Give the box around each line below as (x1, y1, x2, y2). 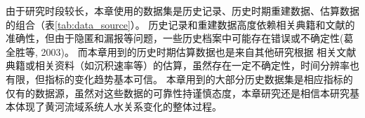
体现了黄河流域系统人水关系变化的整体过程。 (15, 99, 222, 114)
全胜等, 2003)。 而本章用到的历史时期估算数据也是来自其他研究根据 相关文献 (6, 44, 357, 59)
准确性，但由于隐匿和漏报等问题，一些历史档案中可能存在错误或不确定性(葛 (6, 31, 354, 45)
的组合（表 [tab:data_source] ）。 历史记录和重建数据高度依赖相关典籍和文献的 (6, 17, 355, 31)
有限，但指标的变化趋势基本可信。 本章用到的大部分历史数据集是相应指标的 (6, 71, 353, 86)
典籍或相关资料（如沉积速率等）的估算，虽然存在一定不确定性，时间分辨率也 (6, 58, 359, 73)
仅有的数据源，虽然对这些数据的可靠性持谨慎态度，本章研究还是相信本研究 (6, 85, 350, 100)
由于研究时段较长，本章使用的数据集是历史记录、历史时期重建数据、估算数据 (6, 3, 359, 17)
